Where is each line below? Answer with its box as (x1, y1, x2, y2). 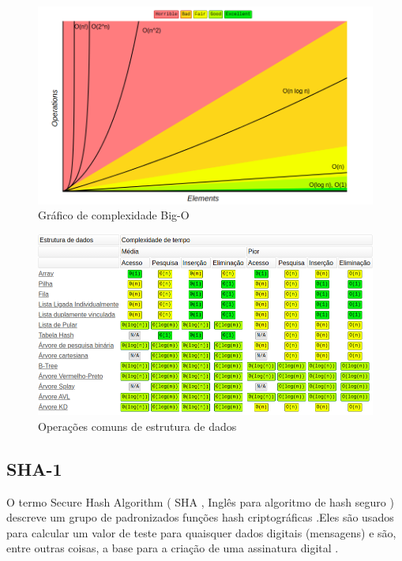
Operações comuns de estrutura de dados (38, 417, 237, 434)
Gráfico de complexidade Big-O (38, 207, 190, 223)
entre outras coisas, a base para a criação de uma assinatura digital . (6, 540, 339, 556)
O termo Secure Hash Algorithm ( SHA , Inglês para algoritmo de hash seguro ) (6, 493, 394, 510)
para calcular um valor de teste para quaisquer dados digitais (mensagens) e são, (6, 524, 396, 540)
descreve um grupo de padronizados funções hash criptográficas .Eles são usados (6, 509, 394, 525)
